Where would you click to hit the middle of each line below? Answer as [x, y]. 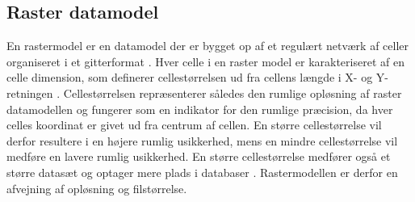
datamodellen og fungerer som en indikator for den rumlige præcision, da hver [200, 109]
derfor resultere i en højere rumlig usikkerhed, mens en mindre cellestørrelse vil [202, 140]
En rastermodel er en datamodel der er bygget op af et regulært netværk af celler [207, 46]
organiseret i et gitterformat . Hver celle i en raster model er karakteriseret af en [205, 61]
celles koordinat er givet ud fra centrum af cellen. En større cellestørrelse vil [194, 125]
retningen [30, 93]
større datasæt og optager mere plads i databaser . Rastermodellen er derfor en [202, 172]
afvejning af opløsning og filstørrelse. [97, 188]
